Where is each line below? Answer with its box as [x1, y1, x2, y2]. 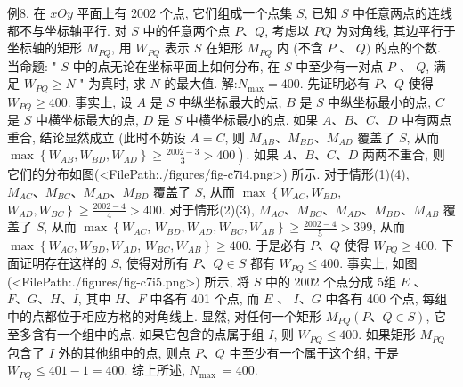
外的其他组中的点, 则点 [58, 343, 191, 361]
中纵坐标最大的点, [178, 92, 282, 110]
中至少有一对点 [296, 56, 384, 75]
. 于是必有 [248, 235, 306, 254]
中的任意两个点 [142, 20, 231, 39]
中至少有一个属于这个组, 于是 [229, 343, 400, 361]
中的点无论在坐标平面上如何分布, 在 [72, 56, 280, 75]
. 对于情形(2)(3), [161, 199, 255, 218]
